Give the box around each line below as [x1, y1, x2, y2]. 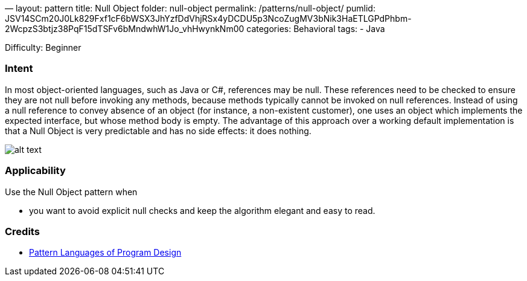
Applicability [5, 164, 66, 177]
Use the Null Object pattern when [5, 186, 138, 197]
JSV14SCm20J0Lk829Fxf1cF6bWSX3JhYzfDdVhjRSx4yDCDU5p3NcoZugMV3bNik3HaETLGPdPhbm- [5, 13, 412, 24]
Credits [5, 225, 40, 237]
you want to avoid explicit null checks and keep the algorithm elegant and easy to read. [29, 205, 375, 216]
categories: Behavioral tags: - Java [246, 24, 385, 34]
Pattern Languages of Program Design [29, 247, 182, 258]
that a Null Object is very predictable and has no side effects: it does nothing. [5, 125, 311, 136]
